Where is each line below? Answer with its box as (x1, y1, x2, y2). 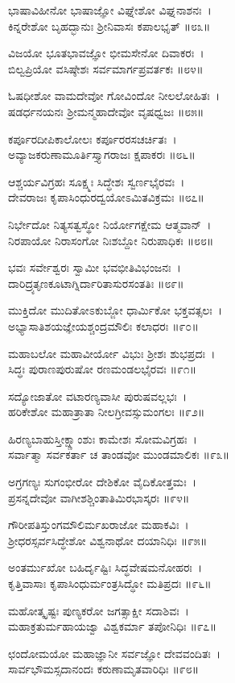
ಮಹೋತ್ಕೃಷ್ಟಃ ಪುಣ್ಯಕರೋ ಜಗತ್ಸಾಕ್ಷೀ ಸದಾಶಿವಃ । (8, 602, 189, 618)
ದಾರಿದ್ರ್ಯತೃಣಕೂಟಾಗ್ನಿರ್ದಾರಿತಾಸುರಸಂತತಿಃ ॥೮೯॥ (8, 274, 184, 291)
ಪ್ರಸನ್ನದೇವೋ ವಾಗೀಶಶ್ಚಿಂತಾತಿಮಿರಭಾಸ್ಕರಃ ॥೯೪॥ (8, 489, 190, 506)
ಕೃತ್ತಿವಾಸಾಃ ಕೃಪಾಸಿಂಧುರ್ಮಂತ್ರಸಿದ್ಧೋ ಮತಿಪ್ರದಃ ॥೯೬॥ (8, 575, 212, 592)
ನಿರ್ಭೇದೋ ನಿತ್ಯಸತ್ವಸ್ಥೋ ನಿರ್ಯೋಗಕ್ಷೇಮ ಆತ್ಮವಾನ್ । (8, 215, 212, 232)
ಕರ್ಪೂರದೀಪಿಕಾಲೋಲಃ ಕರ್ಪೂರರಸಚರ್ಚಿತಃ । (8, 130, 177, 147)
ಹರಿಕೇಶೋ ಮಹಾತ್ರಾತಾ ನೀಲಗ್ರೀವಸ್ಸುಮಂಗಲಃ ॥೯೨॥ (8, 403, 205, 420)
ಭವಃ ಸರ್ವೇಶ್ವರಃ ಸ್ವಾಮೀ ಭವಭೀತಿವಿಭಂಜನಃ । (8, 259, 181, 276)
